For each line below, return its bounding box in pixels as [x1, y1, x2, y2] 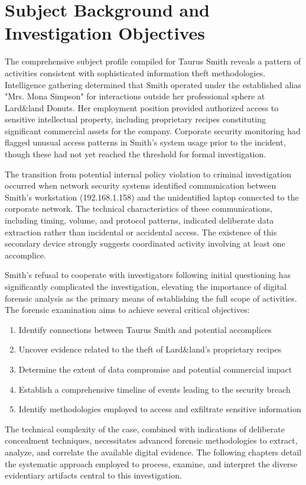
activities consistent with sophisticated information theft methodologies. [5, 66, 266, 79]
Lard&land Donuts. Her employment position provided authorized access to [5, 101, 279, 114]
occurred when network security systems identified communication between [5, 179, 276, 192]
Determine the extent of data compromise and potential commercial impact [18, 363, 292, 375]
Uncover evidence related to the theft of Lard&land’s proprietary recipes [18, 343, 282, 355]
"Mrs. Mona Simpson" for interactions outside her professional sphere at [5, 90, 265, 102]
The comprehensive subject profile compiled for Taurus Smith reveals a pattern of [5, 55, 301, 67]
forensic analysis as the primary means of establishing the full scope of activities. [5, 292, 297, 304]
